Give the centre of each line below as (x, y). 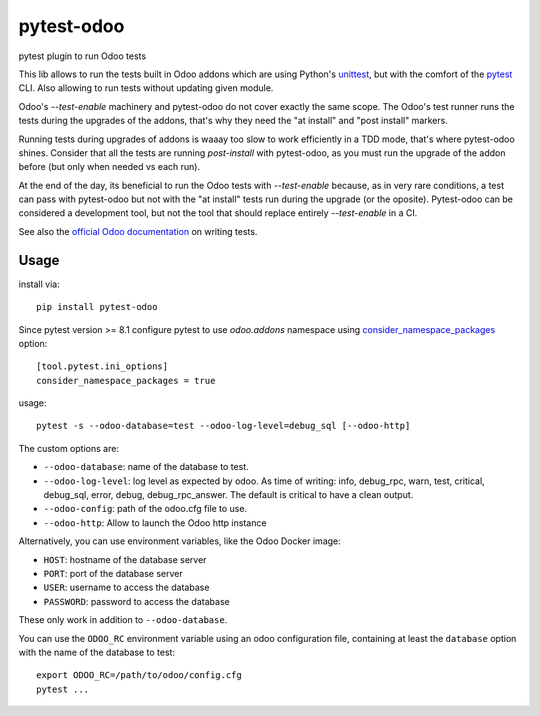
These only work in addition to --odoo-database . (123, 620)
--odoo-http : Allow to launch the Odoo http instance (155, 522)
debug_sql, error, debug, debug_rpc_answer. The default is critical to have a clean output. (228, 495)
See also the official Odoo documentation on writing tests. (138, 231)
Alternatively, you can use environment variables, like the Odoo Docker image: (180, 541)
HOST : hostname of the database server (125, 559)
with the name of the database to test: (96, 652)
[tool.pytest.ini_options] (102, 366)
